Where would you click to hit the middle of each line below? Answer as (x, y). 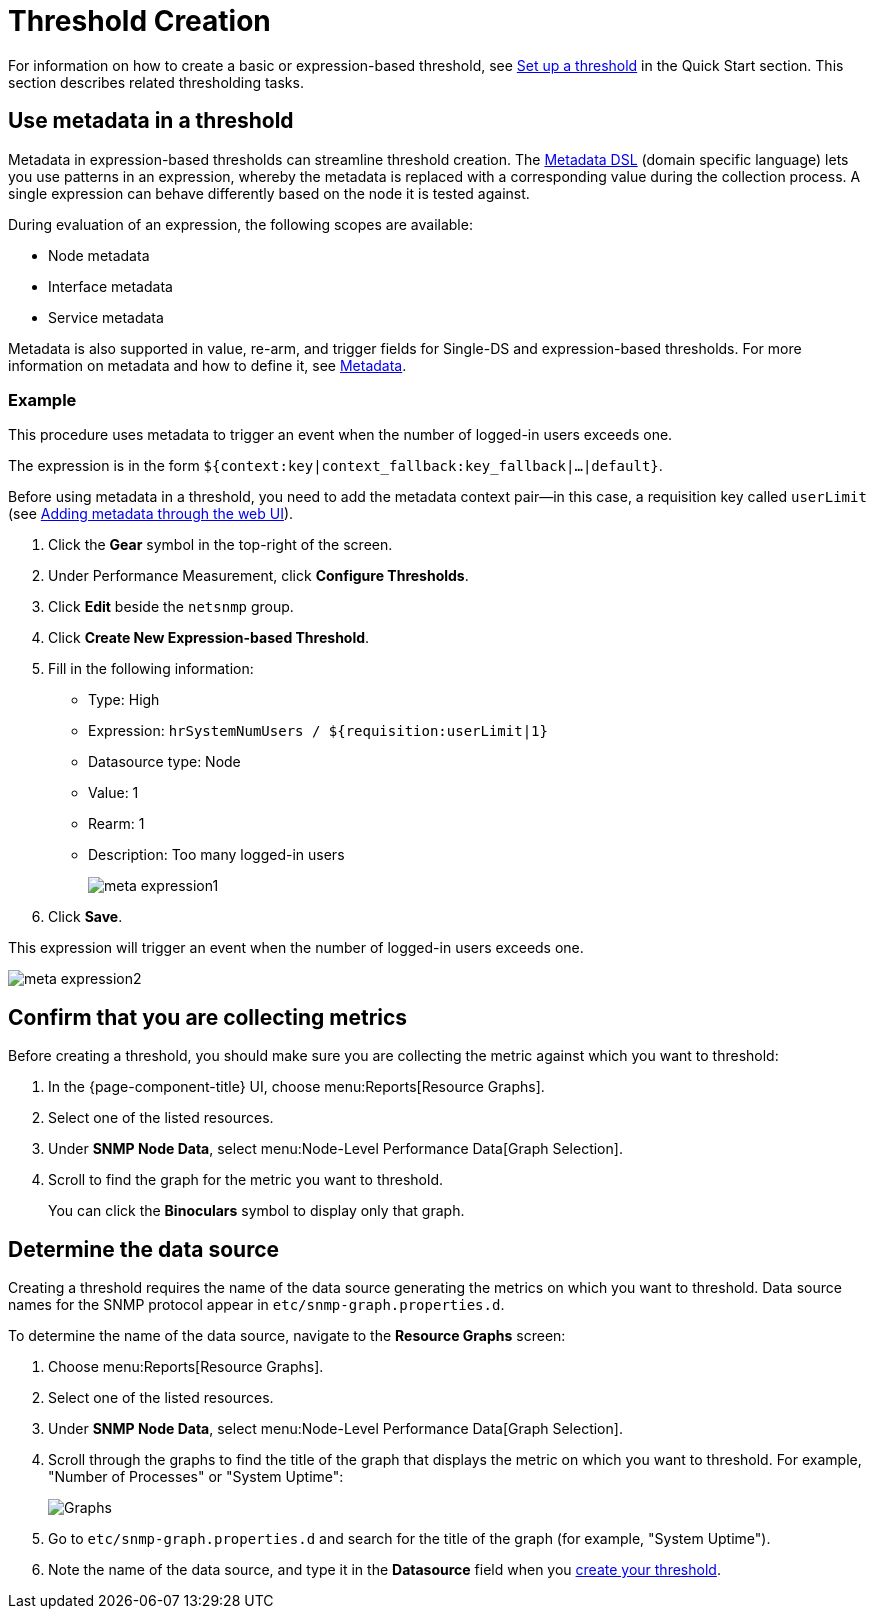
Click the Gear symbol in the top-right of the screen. (220, 545)
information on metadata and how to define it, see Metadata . (207, 365)
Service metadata (106, 317)
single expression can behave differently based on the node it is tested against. (269, 193)
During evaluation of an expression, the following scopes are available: (240, 224)
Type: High (124, 700)
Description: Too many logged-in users (216, 855)
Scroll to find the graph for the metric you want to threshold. (246, 1180)
